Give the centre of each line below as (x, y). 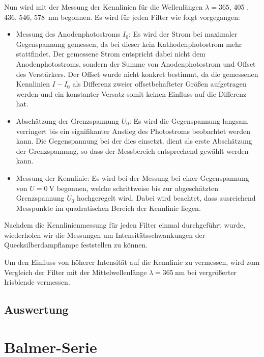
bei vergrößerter (212, 272)
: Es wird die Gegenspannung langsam (188, 120)
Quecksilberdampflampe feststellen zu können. (76, 245)
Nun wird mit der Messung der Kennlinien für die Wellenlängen (104, 7)
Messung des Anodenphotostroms (68, 34)
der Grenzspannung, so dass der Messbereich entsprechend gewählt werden (132, 150)
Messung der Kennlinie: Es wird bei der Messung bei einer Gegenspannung (133, 177)
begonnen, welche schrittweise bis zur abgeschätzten (138, 188)
